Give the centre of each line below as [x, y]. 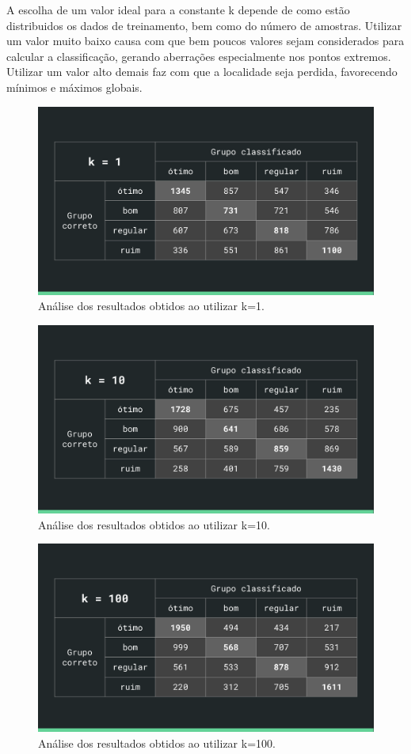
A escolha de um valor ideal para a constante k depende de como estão [178, 9]
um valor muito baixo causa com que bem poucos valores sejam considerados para [205, 41]
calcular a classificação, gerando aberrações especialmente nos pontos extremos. [199, 56]
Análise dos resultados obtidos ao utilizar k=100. [157, 743]
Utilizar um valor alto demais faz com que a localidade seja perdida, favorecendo [202, 72]
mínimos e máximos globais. [74, 87]
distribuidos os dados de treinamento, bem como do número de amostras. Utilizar [204, 25]
